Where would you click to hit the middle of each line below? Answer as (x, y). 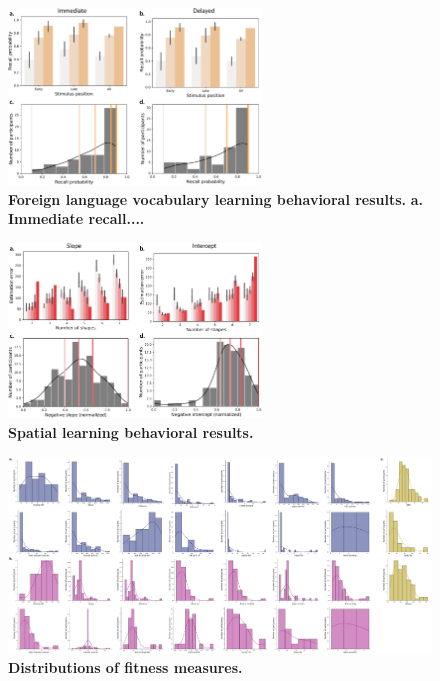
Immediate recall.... (76, 218)
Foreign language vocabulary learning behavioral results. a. (216, 198)
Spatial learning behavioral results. (131, 432)
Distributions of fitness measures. (125, 667)
